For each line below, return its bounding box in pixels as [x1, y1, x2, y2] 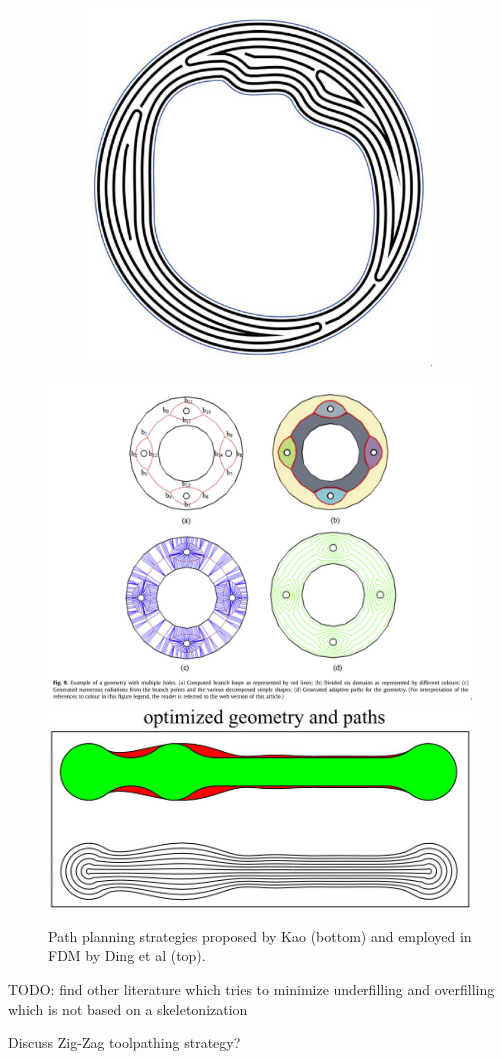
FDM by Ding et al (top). [48, 945, 206, 966]
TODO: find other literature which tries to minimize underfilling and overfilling [8, 979, 495, 1000]
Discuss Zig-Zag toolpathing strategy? [8, 1032, 241, 1053]
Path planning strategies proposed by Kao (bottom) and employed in [48, 925, 472, 946]
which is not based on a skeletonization [8, 998, 248, 1019]
